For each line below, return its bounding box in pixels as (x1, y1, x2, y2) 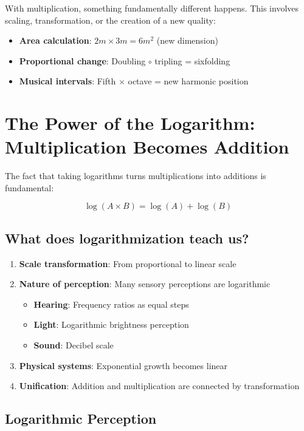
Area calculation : (19, 34, 92, 47)
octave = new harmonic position (128, 75, 249, 87)
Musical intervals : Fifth (19, 75, 116, 87)
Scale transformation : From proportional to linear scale (19, 257, 237, 270)
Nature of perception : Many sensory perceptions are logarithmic (19, 277, 271, 290)
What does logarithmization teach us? (5, 228, 249, 247)
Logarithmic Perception (5, 409, 157, 428)
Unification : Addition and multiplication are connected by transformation (19, 379, 300, 392)
